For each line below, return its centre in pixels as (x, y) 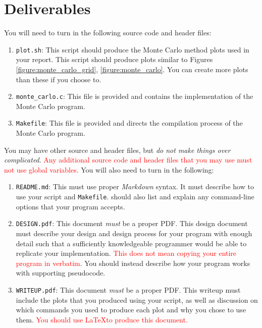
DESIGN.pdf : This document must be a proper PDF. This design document (132, 223)
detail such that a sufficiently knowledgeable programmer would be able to (131, 243)
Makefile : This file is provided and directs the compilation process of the (129, 123)
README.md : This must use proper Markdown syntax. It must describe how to (135, 186)
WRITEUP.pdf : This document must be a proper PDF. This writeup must (128, 289)
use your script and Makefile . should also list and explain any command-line (135, 197)
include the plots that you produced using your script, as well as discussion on (137, 299)
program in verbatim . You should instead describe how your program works (133, 263)
